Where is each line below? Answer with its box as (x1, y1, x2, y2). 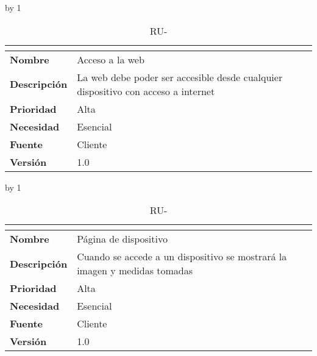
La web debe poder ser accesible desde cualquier (77, 69, 283, 84)
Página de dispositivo (77, 232, 168, 246)
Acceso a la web (77, 52, 144, 66)
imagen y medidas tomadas (77, 263, 193, 278)
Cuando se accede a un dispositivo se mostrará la (77, 249, 287, 264)
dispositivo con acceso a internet (77, 84, 215, 98)
